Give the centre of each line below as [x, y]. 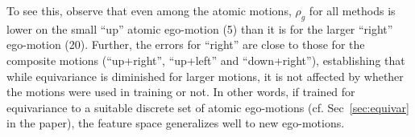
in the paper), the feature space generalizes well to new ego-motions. [176, 123]
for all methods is [352, 10]
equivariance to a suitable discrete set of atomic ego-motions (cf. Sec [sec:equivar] [208, 107]
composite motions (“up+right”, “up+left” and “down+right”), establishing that [206, 60]
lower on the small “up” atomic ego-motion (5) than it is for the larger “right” [200, 28]
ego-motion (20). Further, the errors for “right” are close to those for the [186, 44]
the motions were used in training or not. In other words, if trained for [181, 92]
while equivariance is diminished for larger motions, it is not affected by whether [205, 76]
